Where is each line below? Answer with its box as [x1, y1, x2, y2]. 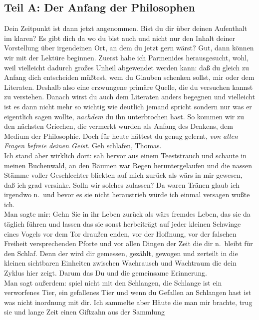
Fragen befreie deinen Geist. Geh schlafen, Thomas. [4, 140, 162, 151]
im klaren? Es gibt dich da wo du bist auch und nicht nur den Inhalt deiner [4, 32, 235, 43]
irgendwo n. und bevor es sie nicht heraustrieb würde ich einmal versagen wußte [4, 189, 250, 200]
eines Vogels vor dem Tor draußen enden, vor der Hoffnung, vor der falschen [4, 228, 237, 239]
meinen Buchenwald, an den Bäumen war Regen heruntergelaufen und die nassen [4, 160, 253, 170]
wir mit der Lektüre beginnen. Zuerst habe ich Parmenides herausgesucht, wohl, [4, 52, 249, 62]
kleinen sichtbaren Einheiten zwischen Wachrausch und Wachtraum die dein [4, 258, 237, 268]
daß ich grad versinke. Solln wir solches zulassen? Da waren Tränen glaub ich [4, 179, 240, 190]
